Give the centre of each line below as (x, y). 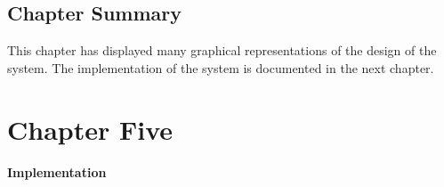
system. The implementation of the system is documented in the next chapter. (221, 67)
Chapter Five (90, 129)
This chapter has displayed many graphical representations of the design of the (222, 50)
